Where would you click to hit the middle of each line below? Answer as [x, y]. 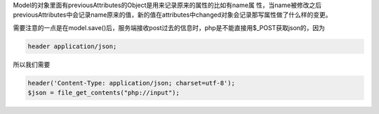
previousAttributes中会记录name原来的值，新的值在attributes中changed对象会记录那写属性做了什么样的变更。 [172, 15]
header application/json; [72, 46]
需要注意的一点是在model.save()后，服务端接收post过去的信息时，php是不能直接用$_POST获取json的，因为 [169, 27]
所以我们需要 [32, 64]
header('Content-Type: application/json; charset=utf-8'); [131, 83]
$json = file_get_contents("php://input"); [104, 93]
